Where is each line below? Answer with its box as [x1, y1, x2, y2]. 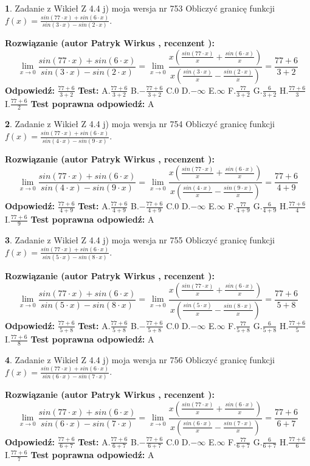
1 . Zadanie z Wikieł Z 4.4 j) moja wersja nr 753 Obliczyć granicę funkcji [5, 2, 275, 14]
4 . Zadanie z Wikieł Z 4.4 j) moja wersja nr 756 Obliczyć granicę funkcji [5, 353, 275, 366]
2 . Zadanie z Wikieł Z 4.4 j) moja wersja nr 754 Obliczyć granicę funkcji [5, 117, 275, 130]
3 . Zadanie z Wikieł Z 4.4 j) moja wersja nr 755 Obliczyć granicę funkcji [5, 233, 275, 246]
